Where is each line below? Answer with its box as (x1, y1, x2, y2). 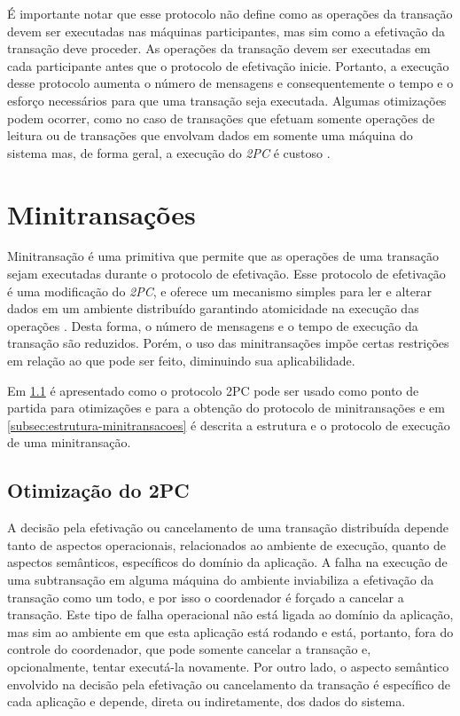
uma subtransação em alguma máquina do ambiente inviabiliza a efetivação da (7, 570, 434, 588)
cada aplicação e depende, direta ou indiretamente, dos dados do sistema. (7, 692, 406, 711)
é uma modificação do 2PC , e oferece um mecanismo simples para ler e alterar (7, 281, 432, 300)
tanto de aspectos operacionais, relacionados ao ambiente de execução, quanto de (7, 535, 447, 554)
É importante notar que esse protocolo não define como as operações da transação (7, 4, 453, 22)
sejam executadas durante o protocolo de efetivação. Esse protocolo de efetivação (7, 264, 446, 283)
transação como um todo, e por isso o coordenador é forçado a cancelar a (7, 587, 404, 606)
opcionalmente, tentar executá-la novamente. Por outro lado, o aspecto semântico (7, 657, 449, 675)
